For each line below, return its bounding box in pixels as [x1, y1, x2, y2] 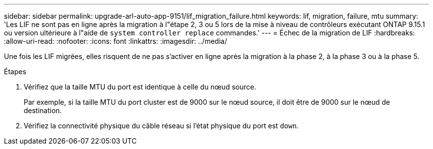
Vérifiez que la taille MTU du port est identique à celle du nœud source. [24, 83, 257, 91]
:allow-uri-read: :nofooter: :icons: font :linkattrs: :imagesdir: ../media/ [4, 37, 227, 45]
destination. [24, 106, 62, 115]
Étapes [4, 67, 27, 76]
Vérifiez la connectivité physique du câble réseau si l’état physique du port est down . [24, 121, 299, 130]
